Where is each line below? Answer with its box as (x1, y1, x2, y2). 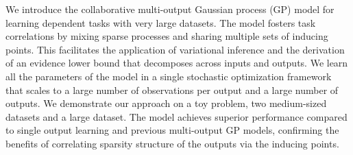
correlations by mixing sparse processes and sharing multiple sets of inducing (5, 29, 328, 43)
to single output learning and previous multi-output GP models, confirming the (5, 123, 339, 137)
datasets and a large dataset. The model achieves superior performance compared (5, 109, 348, 123)
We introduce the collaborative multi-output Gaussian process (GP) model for (5, 2, 334, 16)
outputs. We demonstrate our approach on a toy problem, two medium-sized (5, 96, 327, 110)
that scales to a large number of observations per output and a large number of (5, 82, 339, 97)
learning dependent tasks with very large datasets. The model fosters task (5, 15, 316, 29)
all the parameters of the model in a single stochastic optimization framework (5, 69, 332, 83)
